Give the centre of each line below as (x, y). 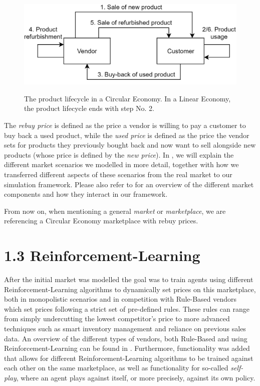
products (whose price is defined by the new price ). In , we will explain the (119, 154)
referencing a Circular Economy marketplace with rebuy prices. (101, 221)
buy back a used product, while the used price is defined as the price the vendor (127, 135)
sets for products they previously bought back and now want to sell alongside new (130, 145)
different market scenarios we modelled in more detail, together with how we (121, 164)
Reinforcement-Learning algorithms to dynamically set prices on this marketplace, (130, 289)
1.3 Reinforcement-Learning (102, 255)
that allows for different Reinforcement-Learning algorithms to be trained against (129, 358)
